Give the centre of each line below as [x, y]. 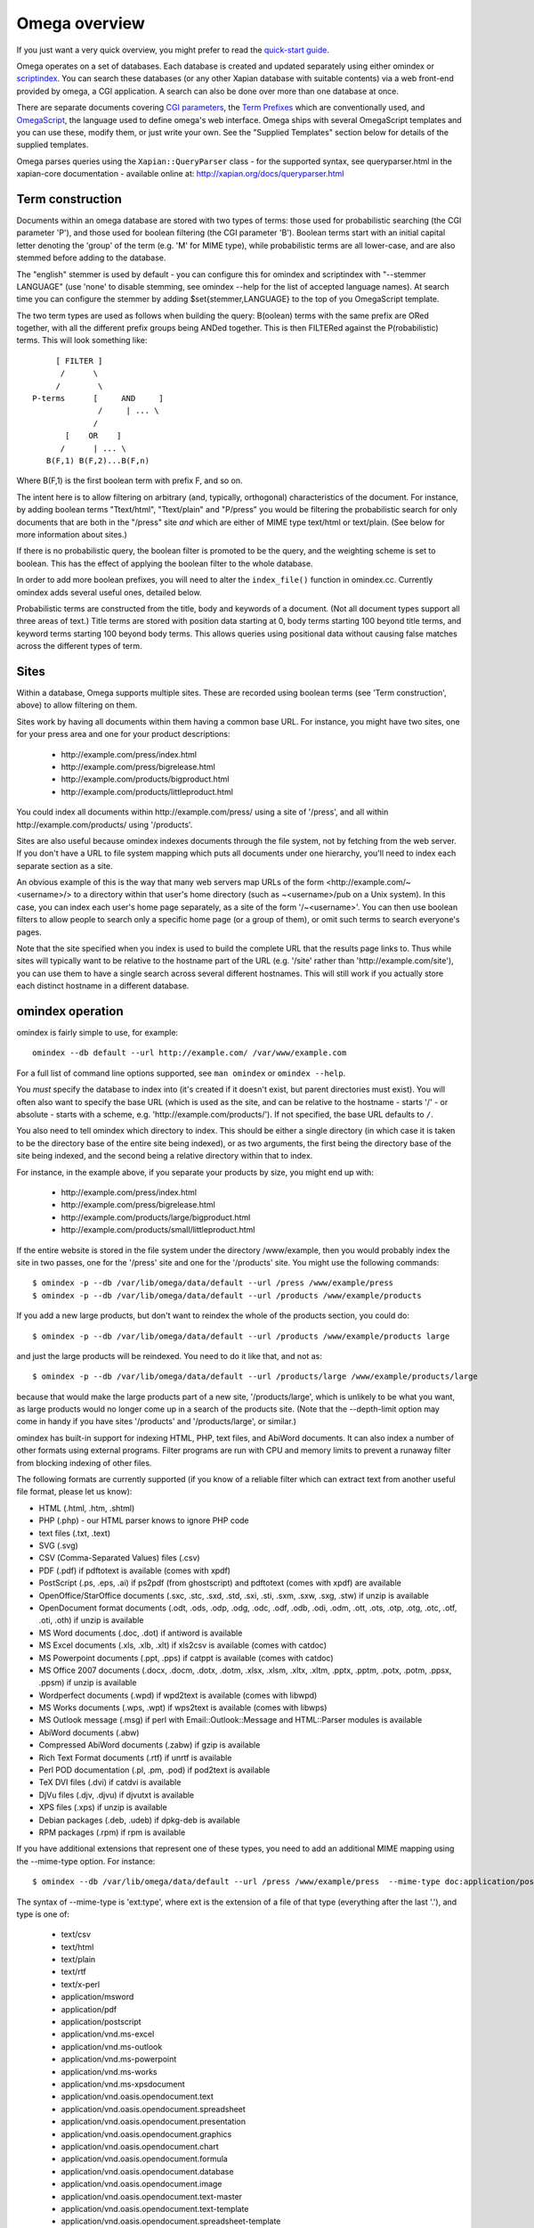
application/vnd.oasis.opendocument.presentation [154, 2122]
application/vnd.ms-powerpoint [119, 2060]
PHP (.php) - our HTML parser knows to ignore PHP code [144, 1520]
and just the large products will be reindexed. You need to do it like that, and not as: [169, 1356]
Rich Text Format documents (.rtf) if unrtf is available [135, 1757]
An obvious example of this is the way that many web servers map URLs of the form [170, 882]
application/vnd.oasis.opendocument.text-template [155, 2208]
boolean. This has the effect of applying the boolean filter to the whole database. [165, 563]
